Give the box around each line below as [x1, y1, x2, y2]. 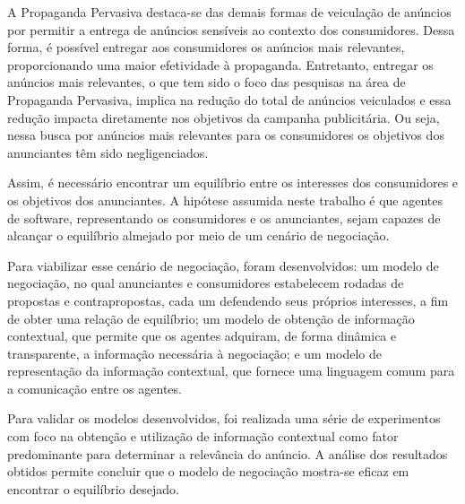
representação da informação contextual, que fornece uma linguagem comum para [7, 361, 455, 380]
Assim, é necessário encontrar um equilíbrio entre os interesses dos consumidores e [7, 173, 459, 192]
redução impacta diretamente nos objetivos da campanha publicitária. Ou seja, [7, 108, 440, 126]
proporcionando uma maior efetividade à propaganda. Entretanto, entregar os [7, 55, 434, 74]
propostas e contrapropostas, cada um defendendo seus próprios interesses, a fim [7, 291, 449, 309]
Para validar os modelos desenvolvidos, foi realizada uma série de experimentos [7, 409, 441, 428]
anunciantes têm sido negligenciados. [7, 143, 209, 161]
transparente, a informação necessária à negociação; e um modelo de [7, 343, 383, 362]
